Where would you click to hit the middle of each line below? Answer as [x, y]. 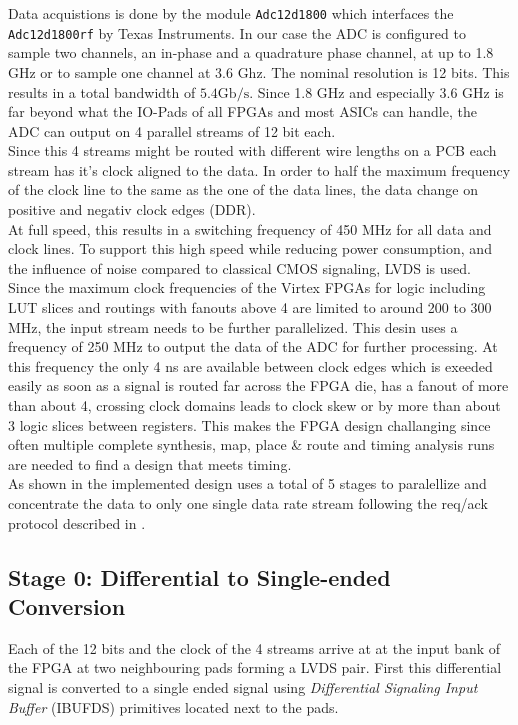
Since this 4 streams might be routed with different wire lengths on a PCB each [252, 150]
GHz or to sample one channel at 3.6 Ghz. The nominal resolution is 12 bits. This [259, 71]
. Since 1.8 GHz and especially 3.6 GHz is [376, 91]
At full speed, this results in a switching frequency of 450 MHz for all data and [250, 228]
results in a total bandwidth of [102, 91]
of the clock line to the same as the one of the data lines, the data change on [243, 189]
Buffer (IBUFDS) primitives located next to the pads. [173, 706]
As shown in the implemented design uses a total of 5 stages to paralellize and [247, 483]
